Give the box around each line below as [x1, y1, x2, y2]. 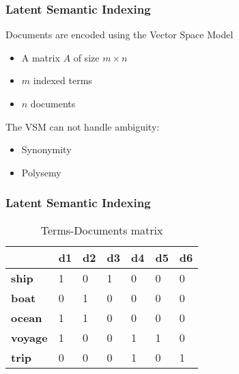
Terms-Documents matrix [40, 222, 163, 238]
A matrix [21, 50, 60, 64]
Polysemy [21, 165, 61, 179]
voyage [11, 329, 48, 345]
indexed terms [33, 73, 92, 88]
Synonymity [21, 142, 72, 157]
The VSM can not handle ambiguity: [5, 119, 160, 133]
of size [73, 50, 100, 64]
